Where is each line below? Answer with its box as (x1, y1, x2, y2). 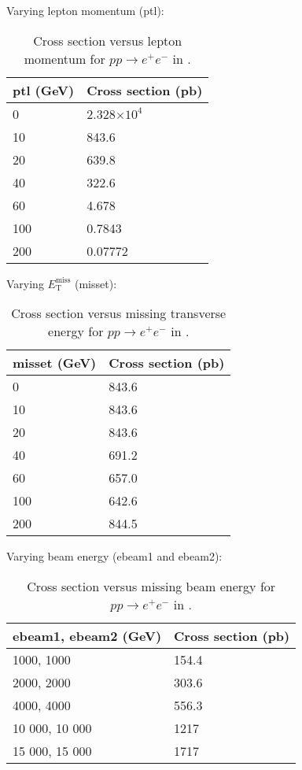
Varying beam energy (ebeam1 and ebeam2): (6, 548, 223, 565)
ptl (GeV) (13, 80, 75, 99)
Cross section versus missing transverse (11, 304, 226, 323)
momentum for (24, 49, 105, 68)
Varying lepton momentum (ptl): (6, 2, 164, 18)
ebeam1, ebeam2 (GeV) (13, 626, 162, 645)
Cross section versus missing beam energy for (27, 576, 276, 595)
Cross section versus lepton (33, 31, 182, 50)
